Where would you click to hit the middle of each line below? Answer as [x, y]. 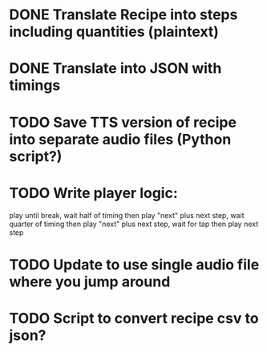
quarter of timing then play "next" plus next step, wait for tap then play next [134, 224]
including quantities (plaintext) [114, 32]
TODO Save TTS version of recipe [123, 122]
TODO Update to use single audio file [134, 264]
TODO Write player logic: [94, 193]
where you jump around [90, 281]
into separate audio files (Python [120, 139]
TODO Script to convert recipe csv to [134, 318]
